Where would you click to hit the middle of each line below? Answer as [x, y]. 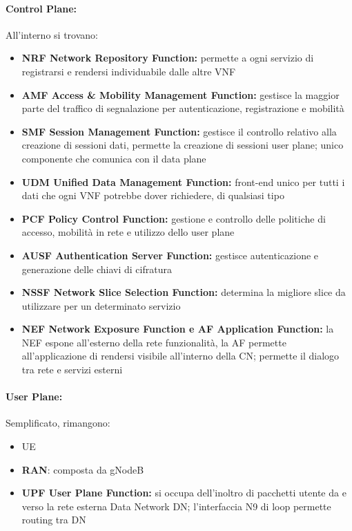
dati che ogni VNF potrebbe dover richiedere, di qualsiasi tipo [153, 195]
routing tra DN [54, 520]
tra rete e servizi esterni [72, 370]
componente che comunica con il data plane [114, 158]
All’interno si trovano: [52, 34]
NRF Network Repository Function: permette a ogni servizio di [168, 58]
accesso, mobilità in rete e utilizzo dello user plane [128, 232]
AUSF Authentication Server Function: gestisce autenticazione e [170, 255]
